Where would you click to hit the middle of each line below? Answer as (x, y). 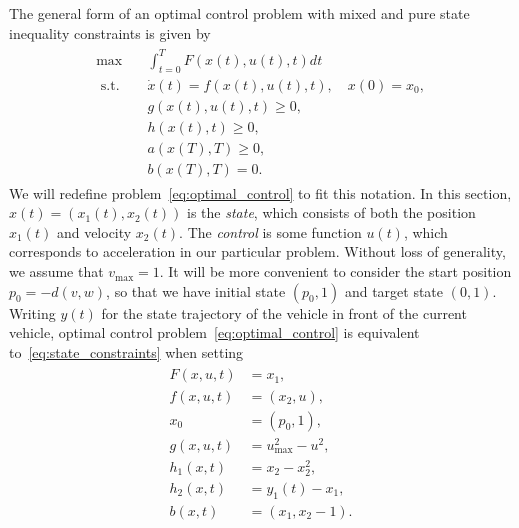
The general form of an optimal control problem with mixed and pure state (239, 13)
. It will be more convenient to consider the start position (335, 271)
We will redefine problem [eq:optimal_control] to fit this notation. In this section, (260, 192)
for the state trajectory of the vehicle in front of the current (284, 312)
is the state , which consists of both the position (331, 212)
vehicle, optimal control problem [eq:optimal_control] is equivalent (214, 332)
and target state (394, 290)
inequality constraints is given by (110, 32)
